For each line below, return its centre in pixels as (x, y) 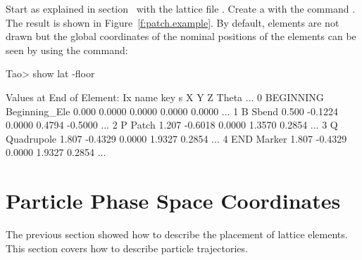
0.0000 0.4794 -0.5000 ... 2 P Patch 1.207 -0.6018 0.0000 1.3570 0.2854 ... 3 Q (172, 125)
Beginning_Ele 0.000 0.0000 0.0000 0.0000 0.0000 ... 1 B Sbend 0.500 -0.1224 (172, 111)
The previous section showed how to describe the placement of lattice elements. (177, 234)
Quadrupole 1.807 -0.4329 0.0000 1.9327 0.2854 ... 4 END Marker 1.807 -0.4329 (176, 138)
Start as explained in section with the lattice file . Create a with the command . (181, 8)
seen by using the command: (67, 50)
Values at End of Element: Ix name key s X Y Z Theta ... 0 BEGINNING (165, 97)
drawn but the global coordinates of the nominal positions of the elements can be (181, 36)
